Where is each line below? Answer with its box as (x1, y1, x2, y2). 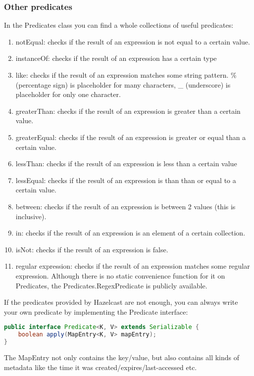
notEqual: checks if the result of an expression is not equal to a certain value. (15, 36, 250, 47)
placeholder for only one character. (15, 89, 121, 99)
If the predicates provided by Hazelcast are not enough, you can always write (4, 297, 238, 307)
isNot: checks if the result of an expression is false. (15, 244, 168, 254)
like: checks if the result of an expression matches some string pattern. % (15, 70, 237, 80)
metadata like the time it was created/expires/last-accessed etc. (4, 362, 197, 372)
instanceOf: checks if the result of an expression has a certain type (15, 53, 217, 63)
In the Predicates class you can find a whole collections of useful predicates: (4, 20, 234, 30)
